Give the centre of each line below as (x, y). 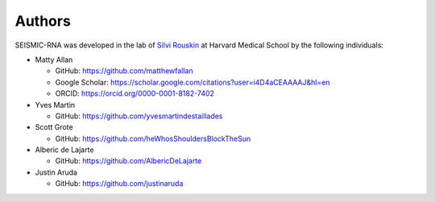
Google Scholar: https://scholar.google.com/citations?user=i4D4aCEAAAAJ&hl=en (193, 82)
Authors (43, 21)
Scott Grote (54, 127)
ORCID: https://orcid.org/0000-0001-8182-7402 (135, 93)
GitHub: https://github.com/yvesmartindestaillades (139, 116)
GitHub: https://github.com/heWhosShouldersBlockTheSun (153, 138)
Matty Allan (54, 60)
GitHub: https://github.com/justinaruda (119, 183)
